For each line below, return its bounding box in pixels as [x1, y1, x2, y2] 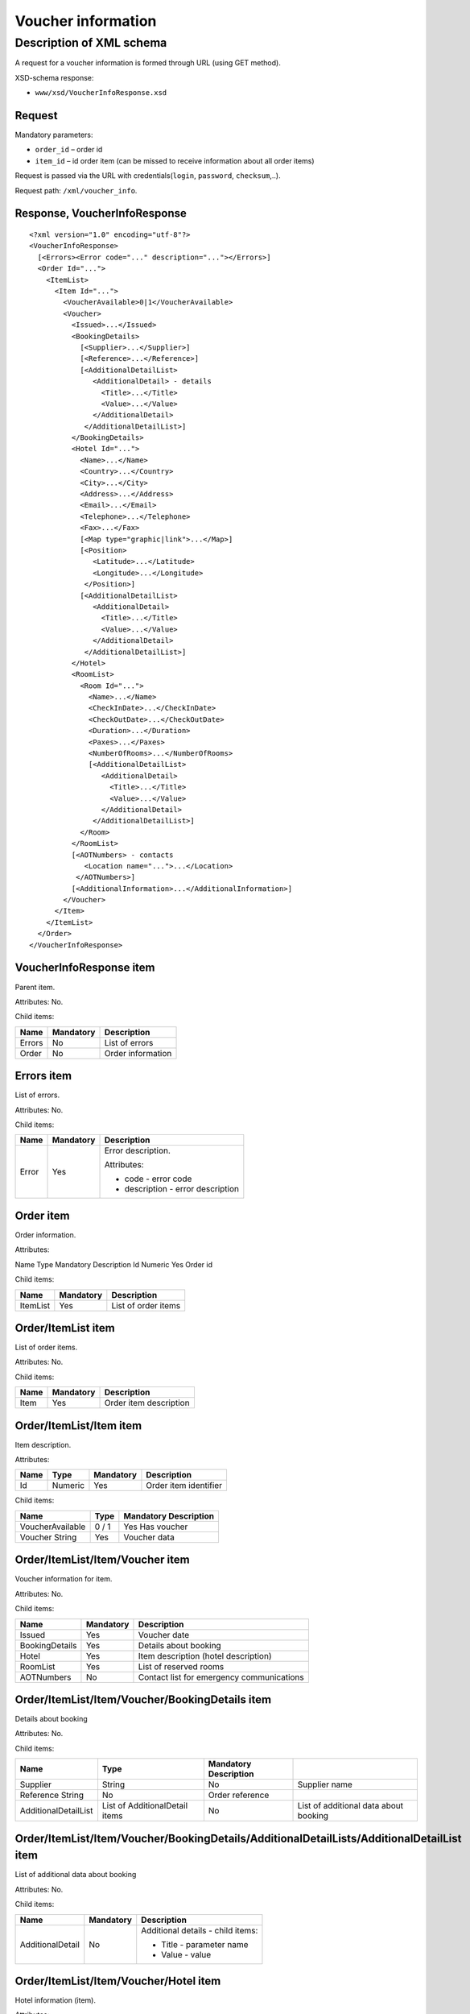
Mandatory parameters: [14, 130, 93, 140]
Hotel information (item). [14, 1995, 97, 2005]
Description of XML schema [14, 35, 167, 50]
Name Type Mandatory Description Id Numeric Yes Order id [14, 1259, 213, 1269]
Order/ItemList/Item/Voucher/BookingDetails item [14, 1693, 272, 1706]
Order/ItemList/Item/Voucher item [14, 1553, 190, 1567]
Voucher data [123, 1531, 175, 1543]
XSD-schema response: [14, 73, 94, 82]
